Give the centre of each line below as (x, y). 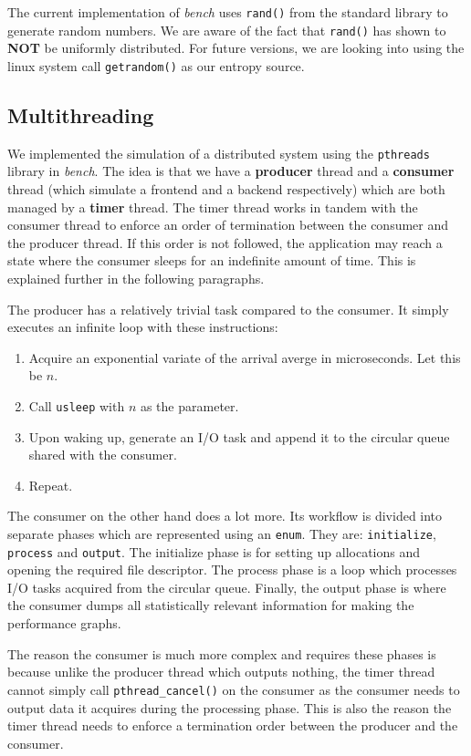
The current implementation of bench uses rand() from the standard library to (228, 12)
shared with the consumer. (103, 455)
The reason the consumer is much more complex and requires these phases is (222, 653)
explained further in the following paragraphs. (136, 278)
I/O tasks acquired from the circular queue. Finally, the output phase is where (227, 587)
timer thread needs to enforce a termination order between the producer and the (233, 725)
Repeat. (51, 485)
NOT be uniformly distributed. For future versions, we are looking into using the (236, 48)
